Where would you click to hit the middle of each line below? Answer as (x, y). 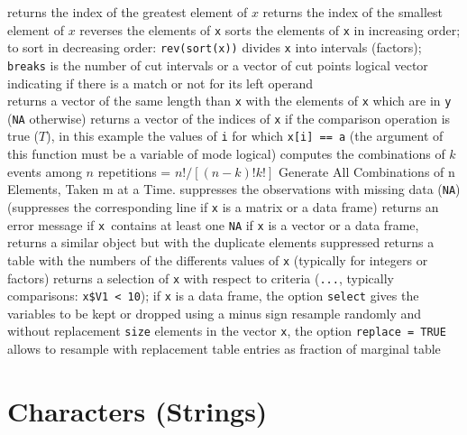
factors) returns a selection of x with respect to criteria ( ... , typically (201, 278)
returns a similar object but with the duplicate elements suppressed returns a (221, 242)
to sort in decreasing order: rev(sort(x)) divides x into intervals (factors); (215, 47)
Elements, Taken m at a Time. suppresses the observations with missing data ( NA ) (234, 189)
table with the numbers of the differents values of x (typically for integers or (218, 259)
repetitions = (134, 171)
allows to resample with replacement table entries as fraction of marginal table (224, 349)
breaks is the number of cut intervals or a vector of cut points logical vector (218, 65)
